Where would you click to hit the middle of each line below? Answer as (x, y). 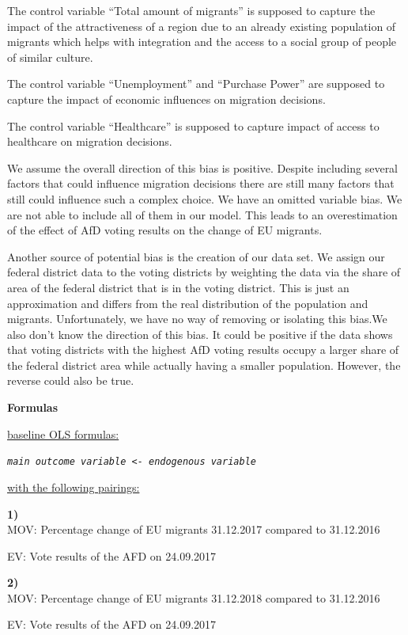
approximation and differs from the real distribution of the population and (188, 303)
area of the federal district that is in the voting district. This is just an (178, 287)
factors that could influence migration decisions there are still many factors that (201, 183)
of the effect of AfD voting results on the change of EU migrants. (165, 230)
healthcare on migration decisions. (90, 141)
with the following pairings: (74, 487)
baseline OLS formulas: (63, 433)
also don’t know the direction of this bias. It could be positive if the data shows (200, 334)
